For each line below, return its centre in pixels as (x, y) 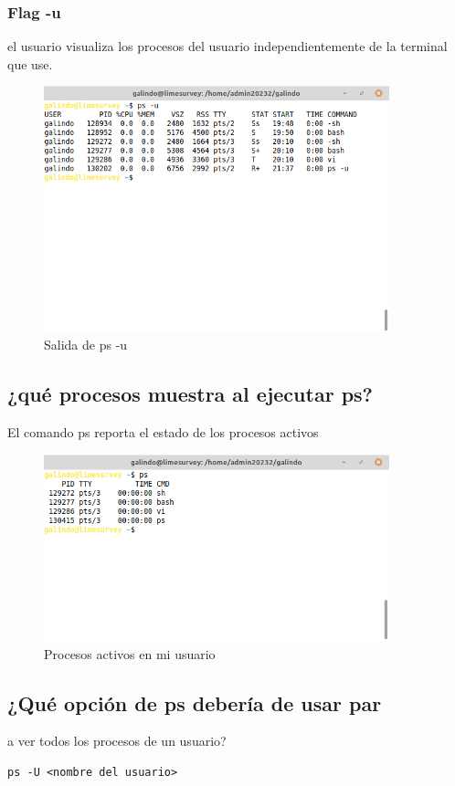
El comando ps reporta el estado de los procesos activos (163, 432)
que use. (30, 63)
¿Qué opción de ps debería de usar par (195, 702)
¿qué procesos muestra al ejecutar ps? (190, 394)
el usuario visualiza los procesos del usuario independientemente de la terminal (227, 46)
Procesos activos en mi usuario (130, 653)
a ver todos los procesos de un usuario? (117, 741)
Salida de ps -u (86, 345)
